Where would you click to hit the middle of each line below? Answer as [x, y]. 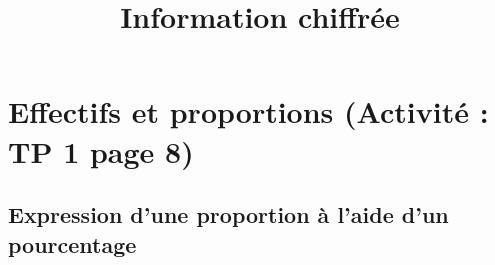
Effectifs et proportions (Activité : [248, 111]
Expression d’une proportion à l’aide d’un [228, 214]
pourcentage [72, 243]
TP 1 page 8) [101, 150]
